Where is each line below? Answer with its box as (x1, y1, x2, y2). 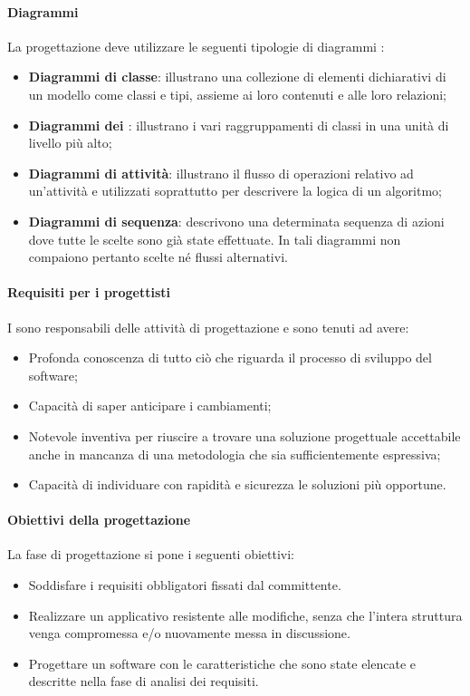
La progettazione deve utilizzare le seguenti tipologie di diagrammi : (7, 36, 385, 55)
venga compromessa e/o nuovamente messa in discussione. (28, 623, 350, 643)
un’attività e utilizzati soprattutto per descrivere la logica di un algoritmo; (28, 181, 442, 200)
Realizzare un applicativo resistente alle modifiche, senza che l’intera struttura (28, 605, 463, 624)
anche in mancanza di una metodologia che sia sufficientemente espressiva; (28, 444, 441, 463)
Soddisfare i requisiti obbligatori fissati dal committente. (28, 575, 341, 594)
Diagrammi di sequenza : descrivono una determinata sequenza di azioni (28, 211, 445, 230)
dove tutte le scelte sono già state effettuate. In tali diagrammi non (28, 229, 401, 248)
